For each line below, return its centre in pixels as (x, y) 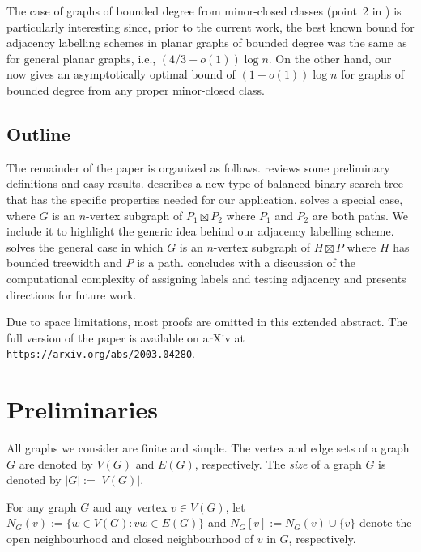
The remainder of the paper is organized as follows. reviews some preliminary (198, 167)
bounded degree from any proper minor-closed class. (136, 89)
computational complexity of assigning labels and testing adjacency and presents (206, 278)
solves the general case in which (85, 246)
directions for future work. (72, 294)
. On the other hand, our (330, 58)
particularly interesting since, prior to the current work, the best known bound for (210, 26)
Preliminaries (82, 409)
